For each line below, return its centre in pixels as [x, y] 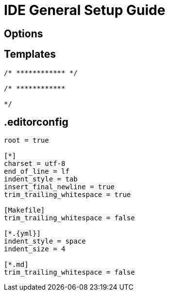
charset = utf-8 [35, 164]
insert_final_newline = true [59, 187]
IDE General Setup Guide [85, 10]
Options [24, 33]
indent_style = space [45, 241]
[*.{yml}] [22, 234]
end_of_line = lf [37, 172]
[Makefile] [25, 210]
